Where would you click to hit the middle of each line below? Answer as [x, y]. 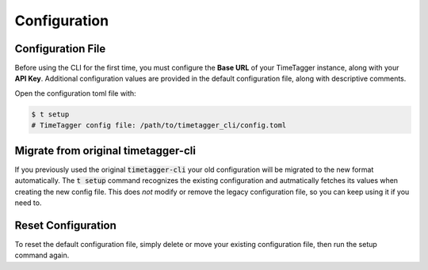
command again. [42, 255]
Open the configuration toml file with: [75, 93]
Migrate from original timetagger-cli [105, 150]
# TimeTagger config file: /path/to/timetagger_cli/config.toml [159, 125]
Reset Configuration [65, 225]
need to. [28, 203]
